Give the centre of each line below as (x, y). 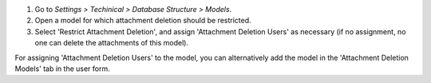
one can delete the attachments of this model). (112, 43)
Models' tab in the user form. (63, 69)
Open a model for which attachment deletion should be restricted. (143, 21)
